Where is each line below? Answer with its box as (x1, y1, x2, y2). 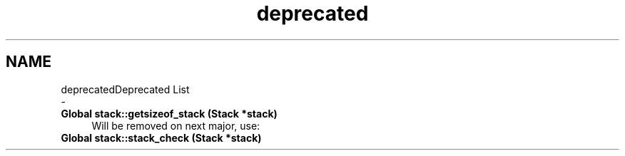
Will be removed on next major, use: (91, 119, 260, 132)
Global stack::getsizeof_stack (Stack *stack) (61, 107, 278, 120)
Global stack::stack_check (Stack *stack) (61, 131, 262, 144)
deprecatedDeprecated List (61, 83, 190, 95)
